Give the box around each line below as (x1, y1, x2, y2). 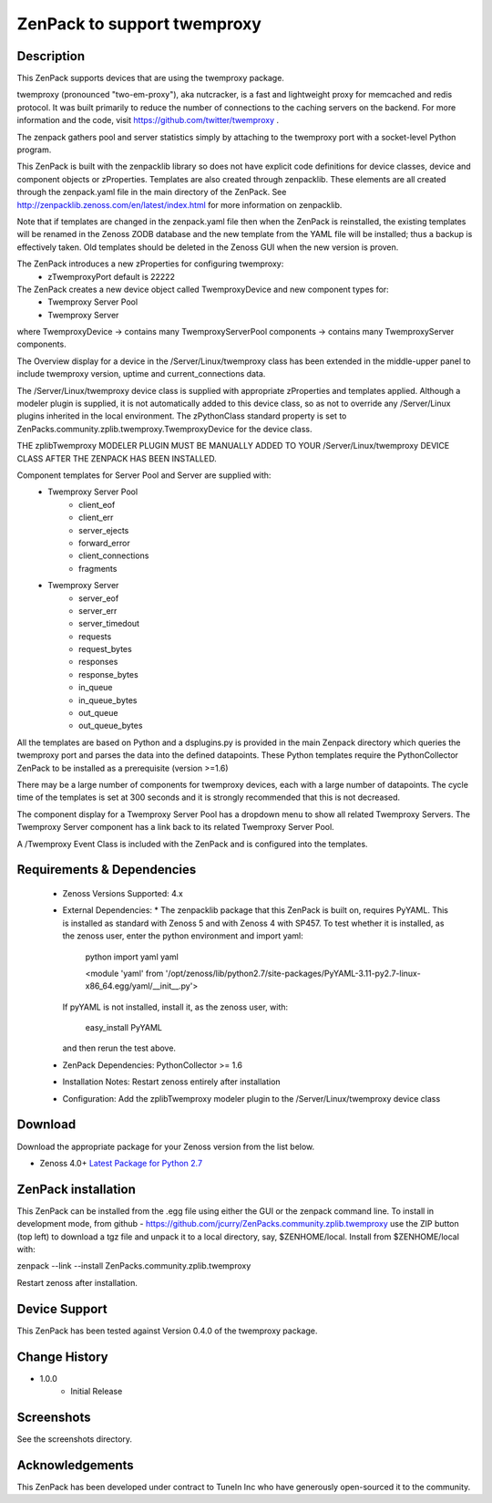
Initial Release (70, 1386, 123, 1396)
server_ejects (78, 524, 129, 535)
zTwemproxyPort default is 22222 (47, 271, 175, 282)
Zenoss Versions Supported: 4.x (62, 887, 184, 898)
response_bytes (78, 669, 138, 679)
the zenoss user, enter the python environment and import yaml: (62, 930, 304, 941)
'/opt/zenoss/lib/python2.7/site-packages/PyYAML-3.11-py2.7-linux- (165, 968, 421, 979)
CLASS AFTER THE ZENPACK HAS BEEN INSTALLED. (16, 452, 218, 464)
